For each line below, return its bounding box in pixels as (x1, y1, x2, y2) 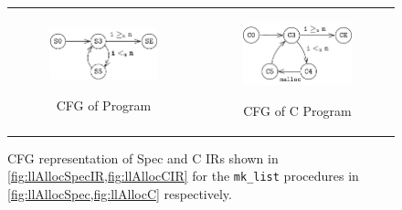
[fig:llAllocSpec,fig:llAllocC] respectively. (7, 184, 232, 203)
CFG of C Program (243, 100, 352, 120)
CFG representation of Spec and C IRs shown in (7, 148, 279, 167)
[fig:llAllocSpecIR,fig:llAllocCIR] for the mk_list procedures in (7, 166, 359, 185)
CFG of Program (56, 95, 152, 114)
